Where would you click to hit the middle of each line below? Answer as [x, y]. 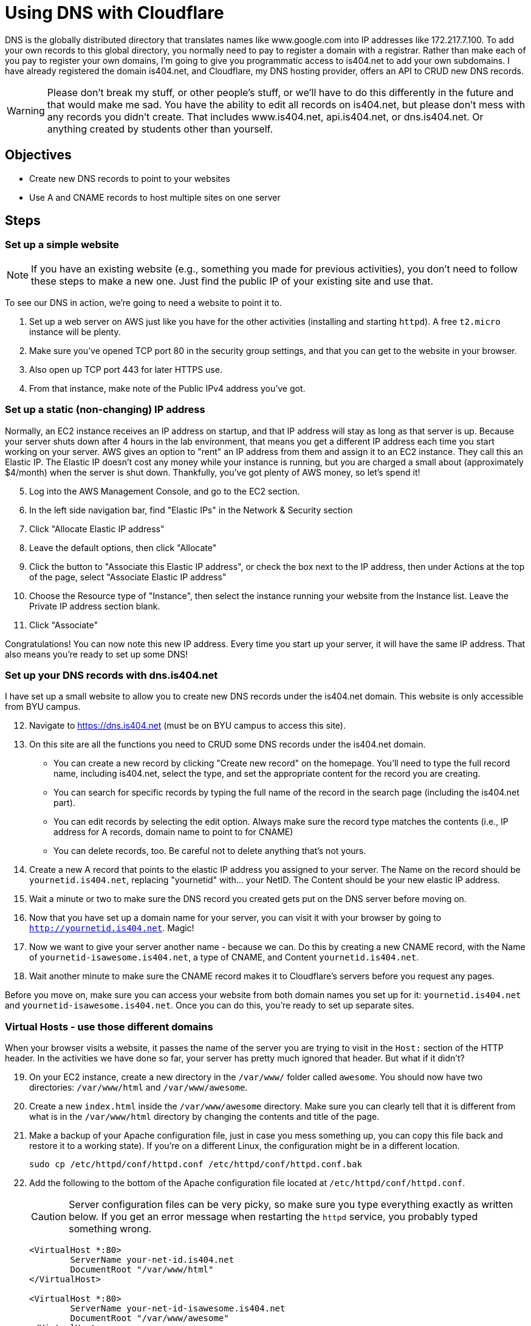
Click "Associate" [64, 625]
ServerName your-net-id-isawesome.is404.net [178, 1309]
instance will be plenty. [75, 331]
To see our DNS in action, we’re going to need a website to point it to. [143, 302]
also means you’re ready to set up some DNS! [97, 654]
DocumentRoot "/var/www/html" [142, 1270]
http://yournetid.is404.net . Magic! [112, 928]
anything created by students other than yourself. [160, 129]
